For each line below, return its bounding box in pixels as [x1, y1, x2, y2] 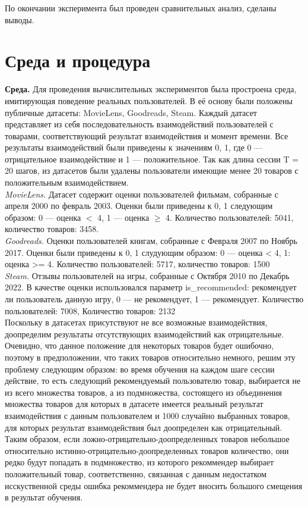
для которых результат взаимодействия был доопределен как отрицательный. [5, 421, 282, 433]
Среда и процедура [5, 48, 151, 73]
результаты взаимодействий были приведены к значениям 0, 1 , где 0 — [5, 141, 263, 154]
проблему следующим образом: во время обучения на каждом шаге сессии [5, 362, 275, 375]
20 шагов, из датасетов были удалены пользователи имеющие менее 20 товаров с [5, 164, 299, 177]
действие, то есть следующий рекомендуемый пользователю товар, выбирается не [5, 374, 301, 387]
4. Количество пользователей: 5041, [166, 211, 294, 223]
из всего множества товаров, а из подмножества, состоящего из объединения [5, 386, 282, 398]
